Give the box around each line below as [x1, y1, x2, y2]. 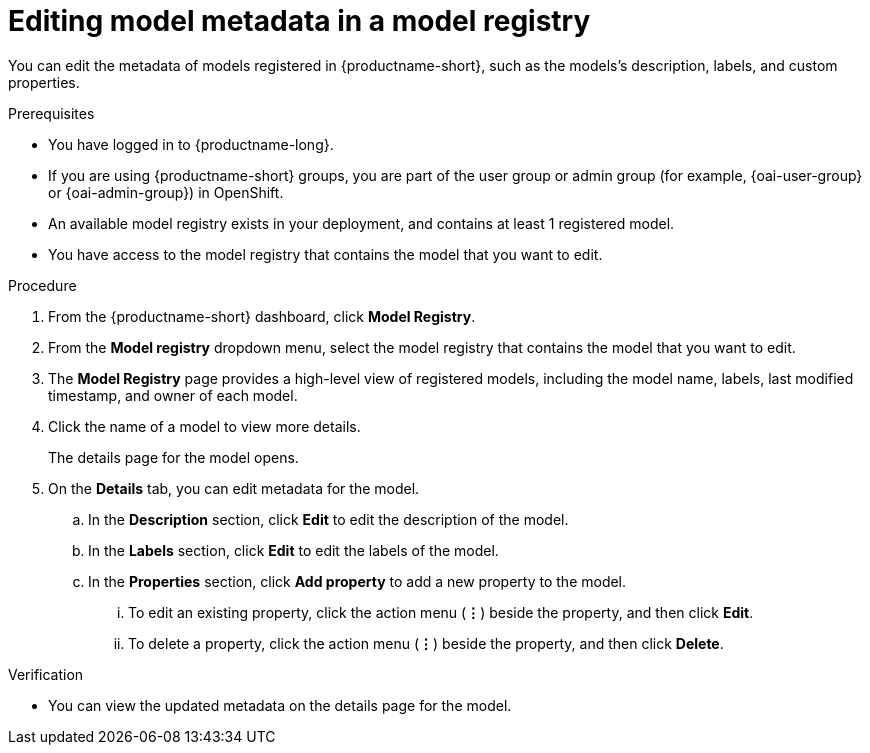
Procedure [8, 276, 77, 294]
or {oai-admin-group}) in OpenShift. [48, 183, 284, 201]
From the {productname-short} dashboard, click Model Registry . [48, 307, 476, 325]
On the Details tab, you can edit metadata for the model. [48, 479, 420, 497]
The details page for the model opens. [48, 448, 299, 466]
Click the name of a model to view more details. [48, 417, 361, 435]
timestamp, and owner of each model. [48, 386, 298, 404]
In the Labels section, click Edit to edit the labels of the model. [88, 541, 499, 559]
